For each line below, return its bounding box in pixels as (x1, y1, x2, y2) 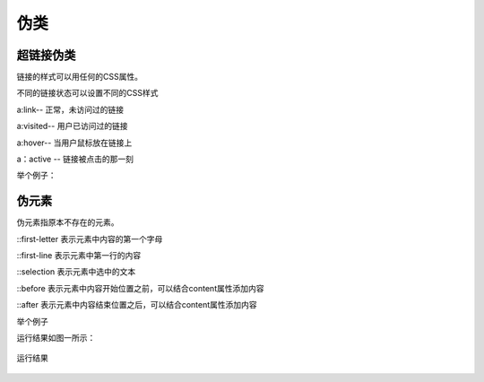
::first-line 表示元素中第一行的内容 (16, 250, 142, 261)
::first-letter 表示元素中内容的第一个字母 (16, 233, 163, 244)
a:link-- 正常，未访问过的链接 (16, 104, 125, 115)
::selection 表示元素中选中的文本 (16, 266, 136, 277)
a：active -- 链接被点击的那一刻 (16, 153, 134, 165)
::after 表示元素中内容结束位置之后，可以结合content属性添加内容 (16, 300, 257, 310)
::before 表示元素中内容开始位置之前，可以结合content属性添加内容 (16, 282, 264, 293)
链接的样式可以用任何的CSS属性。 (16, 72, 143, 82)
